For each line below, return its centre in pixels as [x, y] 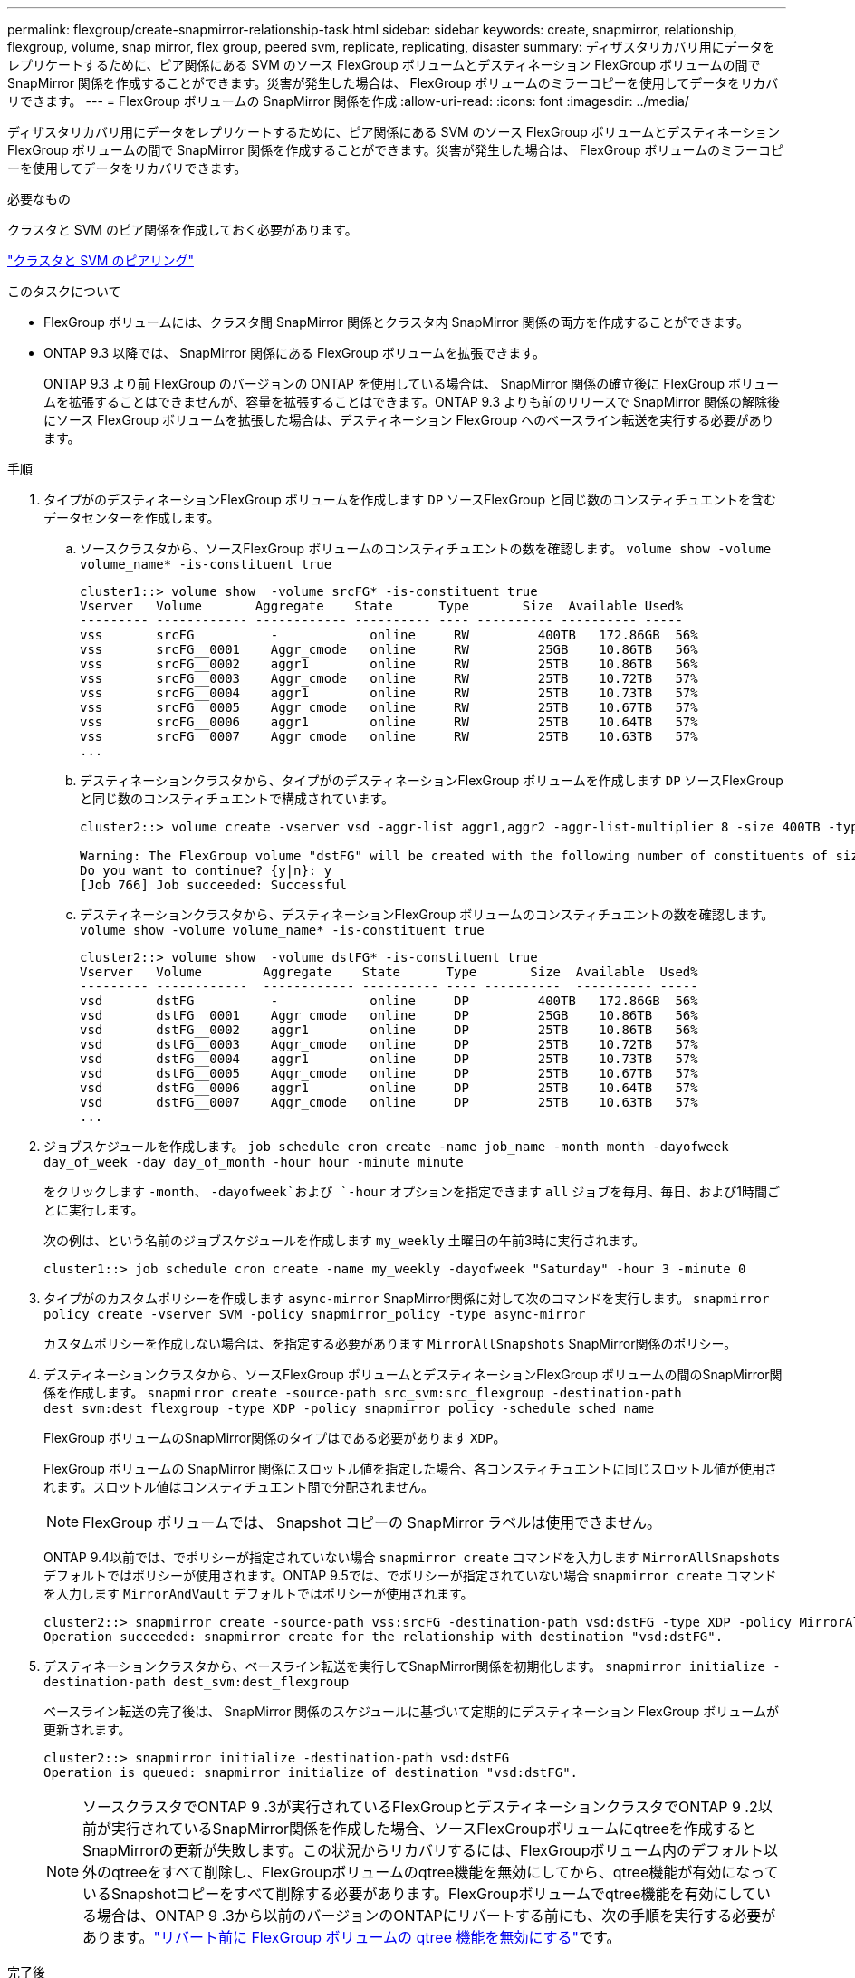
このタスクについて [64, 291]
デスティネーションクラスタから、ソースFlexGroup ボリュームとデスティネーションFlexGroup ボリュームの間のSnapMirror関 [413, 1374]
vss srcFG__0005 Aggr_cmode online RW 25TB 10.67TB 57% [389, 707]
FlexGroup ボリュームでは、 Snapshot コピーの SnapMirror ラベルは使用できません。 [372, 1522]
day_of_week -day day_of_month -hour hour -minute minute [254, 1162]
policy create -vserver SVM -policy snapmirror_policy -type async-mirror [315, 1314]
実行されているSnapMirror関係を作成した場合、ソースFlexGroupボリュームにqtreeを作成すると [434, 1829]
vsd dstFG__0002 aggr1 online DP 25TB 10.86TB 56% [389, 1030]
